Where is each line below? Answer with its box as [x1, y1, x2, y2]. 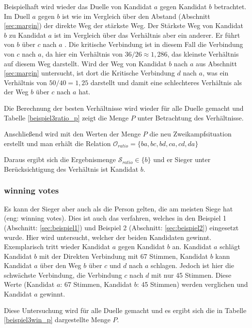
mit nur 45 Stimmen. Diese [151, 269, 232, 280]
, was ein [202, 68, 229, 78]
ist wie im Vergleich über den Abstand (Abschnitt [62, 11, 210, 21]
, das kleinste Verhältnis [167, 48, 239, 59]
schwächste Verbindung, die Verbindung [4, 269, 122, 280]
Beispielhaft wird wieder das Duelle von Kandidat [4, 1, 152, 11]
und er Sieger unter [153, 154, 211, 164]
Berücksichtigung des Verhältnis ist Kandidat [4, 164, 139, 174]
